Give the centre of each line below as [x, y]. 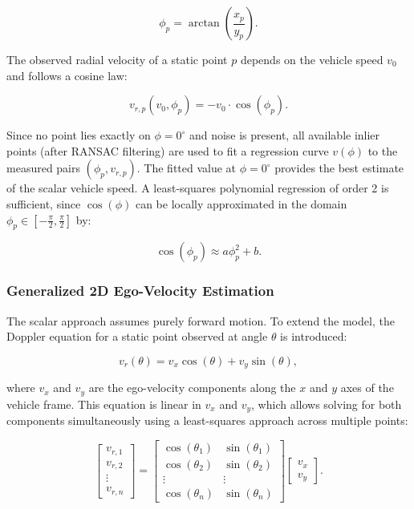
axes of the [367, 388]
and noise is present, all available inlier [284, 135]
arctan [204, 23]
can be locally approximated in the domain [241, 203]
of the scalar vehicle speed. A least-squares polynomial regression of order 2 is [198, 188]
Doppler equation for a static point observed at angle [137, 336]
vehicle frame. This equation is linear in [104, 404]
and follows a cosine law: [67, 75]
